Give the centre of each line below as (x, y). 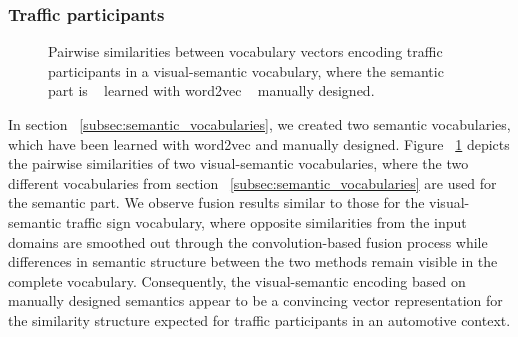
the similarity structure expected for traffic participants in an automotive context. (259, 319)
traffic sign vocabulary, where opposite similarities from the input (266, 221)
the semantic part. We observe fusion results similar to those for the (216, 202)
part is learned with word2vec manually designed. (211, 90)
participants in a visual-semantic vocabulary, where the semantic (246, 70)
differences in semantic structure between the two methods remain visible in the (253, 261)
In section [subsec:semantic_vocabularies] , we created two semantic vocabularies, (259, 124)
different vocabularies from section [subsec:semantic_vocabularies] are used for (252, 182)
